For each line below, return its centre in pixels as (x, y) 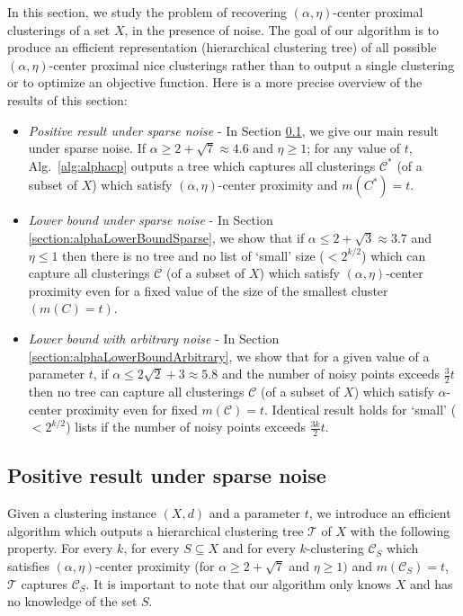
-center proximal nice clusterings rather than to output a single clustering (252, 64)
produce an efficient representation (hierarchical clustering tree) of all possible (222, 47)
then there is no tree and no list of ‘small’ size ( (193, 255)
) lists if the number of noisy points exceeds (186, 427)
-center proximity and (278, 185)
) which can (394, 255)
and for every (259, 548)
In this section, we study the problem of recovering (147, 12)
